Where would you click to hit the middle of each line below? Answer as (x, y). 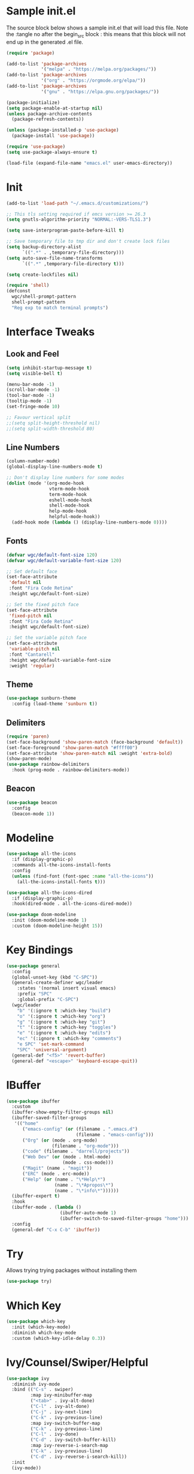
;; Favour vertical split (38, 417)
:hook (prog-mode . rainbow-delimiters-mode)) (71, 770)
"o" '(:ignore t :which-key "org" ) (61, 1016)
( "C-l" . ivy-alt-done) (60, 1407)
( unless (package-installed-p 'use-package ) (63, 130)
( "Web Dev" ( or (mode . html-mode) (66, 1157)
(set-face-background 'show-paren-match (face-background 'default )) (95, 742)
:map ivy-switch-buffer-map (65, 1423)
